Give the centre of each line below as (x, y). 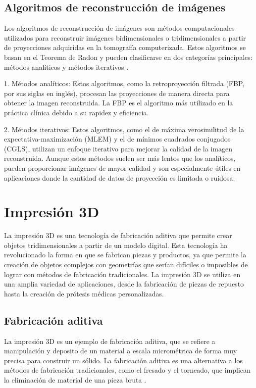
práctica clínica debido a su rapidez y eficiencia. (77, 112)
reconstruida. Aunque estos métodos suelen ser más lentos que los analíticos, (120, 158)
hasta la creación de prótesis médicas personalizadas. (84, 293)
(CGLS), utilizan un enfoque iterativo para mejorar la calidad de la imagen (118, 148)
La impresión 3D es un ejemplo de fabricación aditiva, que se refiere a (110, 341)
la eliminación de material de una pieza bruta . (75, 379)
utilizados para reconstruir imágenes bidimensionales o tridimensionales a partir (125, 37)
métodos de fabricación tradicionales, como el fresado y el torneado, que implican (127, 370)
